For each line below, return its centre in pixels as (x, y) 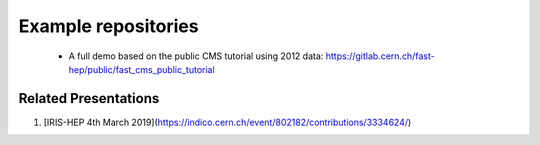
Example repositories (108, 26)
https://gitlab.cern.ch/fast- (380, 56)
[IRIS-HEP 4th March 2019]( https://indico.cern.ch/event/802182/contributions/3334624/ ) (227, 122)
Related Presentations (89, 98)
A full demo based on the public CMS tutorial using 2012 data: (196, 56)
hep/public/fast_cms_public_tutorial (141, 69)
